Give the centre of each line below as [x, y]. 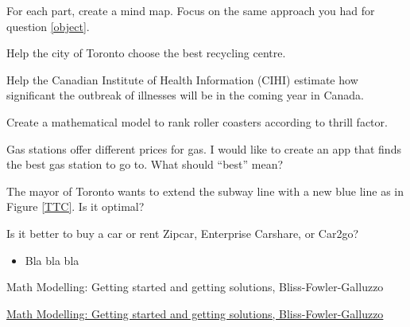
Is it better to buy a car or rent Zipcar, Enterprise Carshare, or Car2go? [183, 233]
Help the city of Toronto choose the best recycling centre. [146, 53]
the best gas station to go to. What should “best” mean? [145, 164]
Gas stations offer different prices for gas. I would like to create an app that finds [204, 148]
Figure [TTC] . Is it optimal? [75, 206]
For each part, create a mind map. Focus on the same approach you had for [191, 10]
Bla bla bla [52, 260]
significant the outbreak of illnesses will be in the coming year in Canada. [185, 95]
